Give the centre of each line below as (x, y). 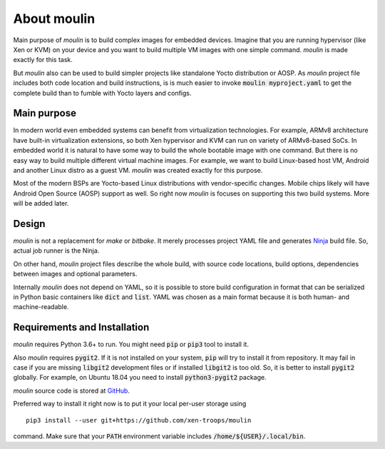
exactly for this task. (43, 60)
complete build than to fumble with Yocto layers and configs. (102, 93)
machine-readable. (41, 307)
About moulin (54, 19)
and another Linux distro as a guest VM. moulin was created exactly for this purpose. (138, 170)
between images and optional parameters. (75, 274)
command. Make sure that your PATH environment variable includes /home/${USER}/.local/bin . (159, 436)
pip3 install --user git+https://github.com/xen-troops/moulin (139, 420)
